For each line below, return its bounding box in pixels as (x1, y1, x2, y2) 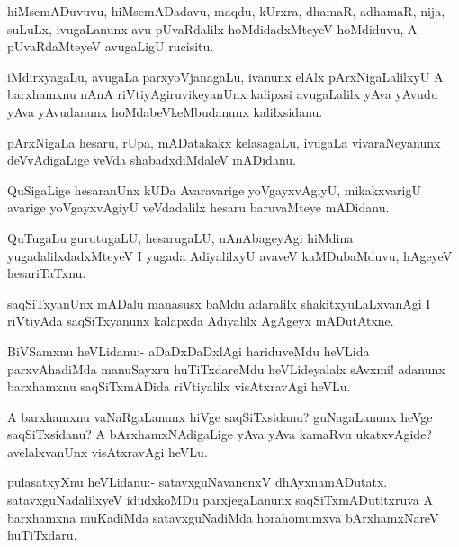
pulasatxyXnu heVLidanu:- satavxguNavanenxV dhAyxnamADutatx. (7, 472, 388, 491)
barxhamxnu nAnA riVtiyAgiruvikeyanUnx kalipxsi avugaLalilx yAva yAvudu (7, 85, 438, 103)
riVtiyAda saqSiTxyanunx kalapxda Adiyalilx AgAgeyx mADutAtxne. (7, 311, 394, 330)
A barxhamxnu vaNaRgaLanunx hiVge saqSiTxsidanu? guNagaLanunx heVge (7, 407, 433, 426)
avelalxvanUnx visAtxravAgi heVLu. (7, 442, 208, 461)
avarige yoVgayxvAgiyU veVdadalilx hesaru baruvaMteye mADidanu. (7, 198, 390, 217)
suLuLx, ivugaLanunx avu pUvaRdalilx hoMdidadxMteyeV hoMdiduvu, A (7, 19, 418, 38)
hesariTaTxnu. (7, 264, 86, 282)
